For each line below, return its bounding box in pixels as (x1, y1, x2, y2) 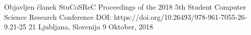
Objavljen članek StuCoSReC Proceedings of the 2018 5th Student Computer (4, 2, 246, 12)
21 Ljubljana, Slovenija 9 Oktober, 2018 (29, 21, 153, 32)
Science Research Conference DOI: (4, 11, 112, 22)
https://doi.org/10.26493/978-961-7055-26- (114, 11, 247, 22)
